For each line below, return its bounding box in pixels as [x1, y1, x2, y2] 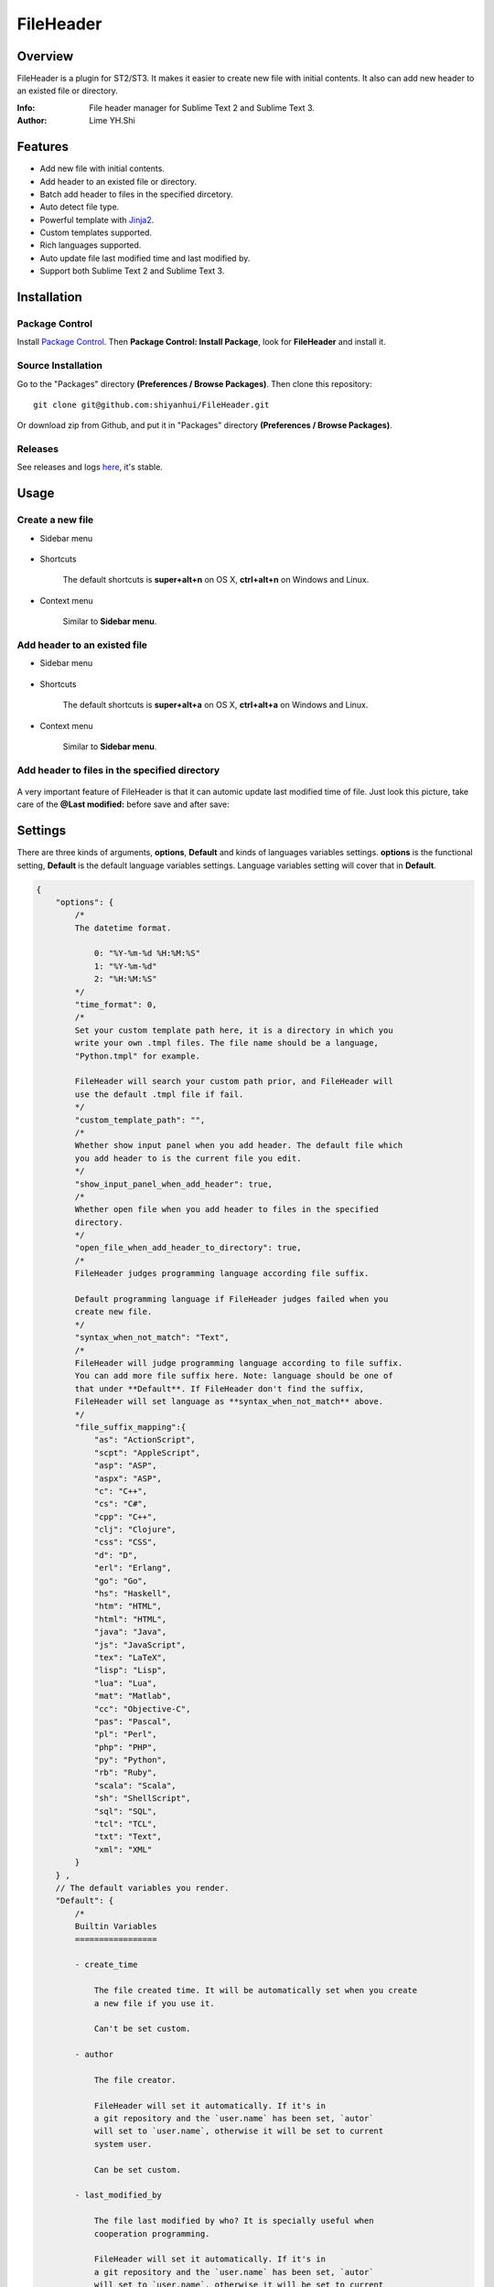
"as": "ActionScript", [93, 1434, 196, 1445]
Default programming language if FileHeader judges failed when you [74, 1294, 389, 1305]
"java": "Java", [93, 1627, 167, 1637]
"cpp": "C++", [93, 1511, 157, 1522]
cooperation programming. [93, 2228, 210, 2239]
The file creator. [93, 2075, 177, 2085]
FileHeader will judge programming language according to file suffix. [74, 1358, 403, 1368]
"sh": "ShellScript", [93, 1793, 191, 1804]
